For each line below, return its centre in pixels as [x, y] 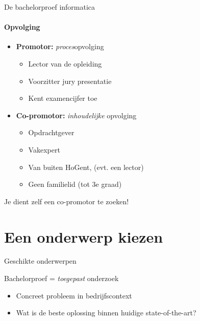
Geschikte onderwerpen [40, 261]
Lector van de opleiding [65, 63]
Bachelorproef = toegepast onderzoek [61, 278]
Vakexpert [44, 149]
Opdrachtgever [51, 132]
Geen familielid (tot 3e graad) [75, 184]
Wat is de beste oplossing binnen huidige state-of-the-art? [106, 313]
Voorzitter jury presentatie [70, 81]
